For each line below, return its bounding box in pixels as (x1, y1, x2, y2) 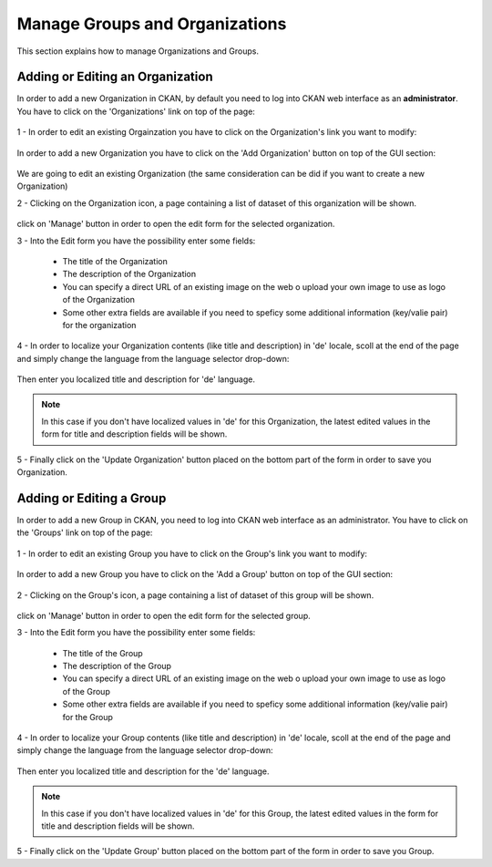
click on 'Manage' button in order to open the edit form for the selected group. (16, 610, 311, 621)
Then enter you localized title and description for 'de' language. (16, 374, 255, 385)
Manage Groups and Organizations (16, 14, 287, 34)
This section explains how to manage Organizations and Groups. (16, 46, 260, 57)
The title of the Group (62, 647, 143, 658)
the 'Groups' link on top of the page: (16, 527, 153, 538)
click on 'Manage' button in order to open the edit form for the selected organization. (16, 219, 335, 230)
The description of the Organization (62, 269, 197, 280)
